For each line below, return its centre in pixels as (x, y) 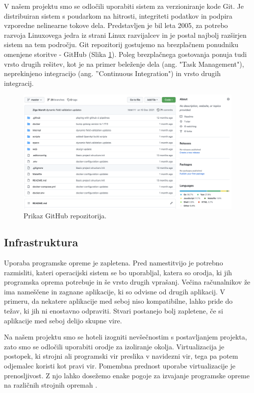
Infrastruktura (41, 242)
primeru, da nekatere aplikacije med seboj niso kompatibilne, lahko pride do (118, 301)
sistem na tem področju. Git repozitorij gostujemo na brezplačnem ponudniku (121, 44)
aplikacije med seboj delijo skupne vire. (63, 320)
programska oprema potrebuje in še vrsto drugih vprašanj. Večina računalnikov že (127, 282)
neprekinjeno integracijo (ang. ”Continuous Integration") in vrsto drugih (112, 73)
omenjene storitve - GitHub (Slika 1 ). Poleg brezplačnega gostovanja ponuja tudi (126, 54)
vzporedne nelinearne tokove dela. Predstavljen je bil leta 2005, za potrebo (116, 25)
